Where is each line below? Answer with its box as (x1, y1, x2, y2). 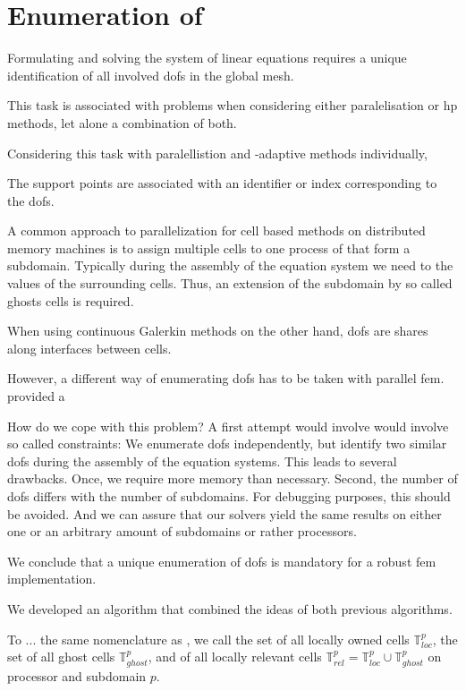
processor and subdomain (7, 666, 147, 685)
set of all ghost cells (7, 647, 115, 666)
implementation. (7, 569, 97, 588)
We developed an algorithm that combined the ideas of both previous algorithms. (7, 599, 453, 618)
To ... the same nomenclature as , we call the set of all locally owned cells (7, 629, 410, 648)
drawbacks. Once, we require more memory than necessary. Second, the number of (7, 469, 458, 488)
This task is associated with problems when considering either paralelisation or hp (7, 96, 458, 115)
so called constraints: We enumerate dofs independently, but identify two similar (7, 434, 447, 453)
